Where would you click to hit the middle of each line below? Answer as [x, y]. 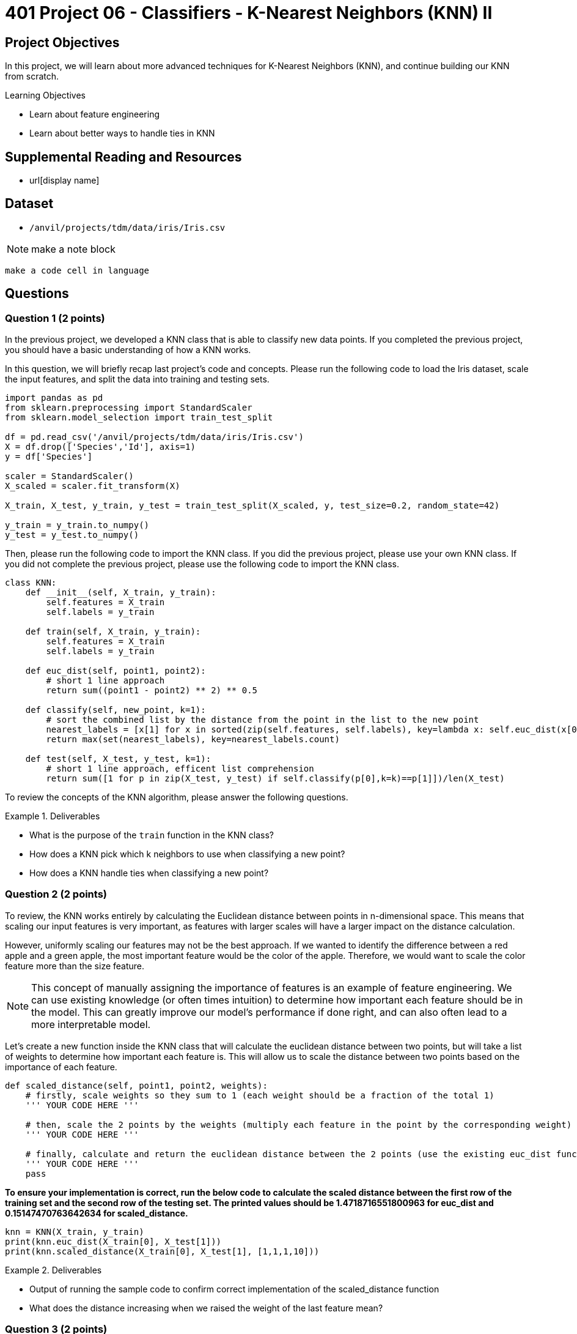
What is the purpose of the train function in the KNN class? [152, 835]
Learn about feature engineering [94, 114]
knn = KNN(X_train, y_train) [75, 1232]
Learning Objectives [45, 95]
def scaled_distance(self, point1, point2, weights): [136, 1085]
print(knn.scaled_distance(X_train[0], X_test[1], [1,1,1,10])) [162, 1251]
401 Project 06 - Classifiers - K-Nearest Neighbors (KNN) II [249, 13]
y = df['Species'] [49, 457]
